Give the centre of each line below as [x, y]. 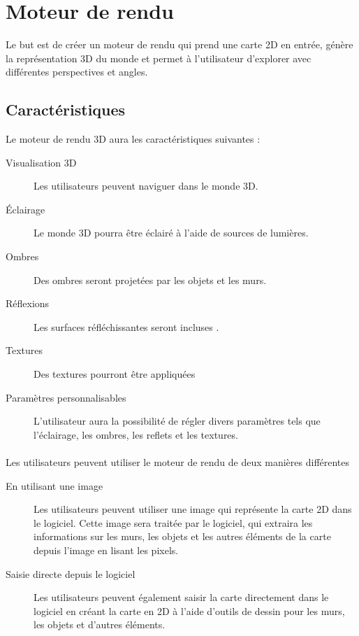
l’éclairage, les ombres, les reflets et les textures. [136, 434]
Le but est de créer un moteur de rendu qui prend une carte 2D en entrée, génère [179, 44]
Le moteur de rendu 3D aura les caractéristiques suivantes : [133, 139]
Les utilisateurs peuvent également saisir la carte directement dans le [181, 597]
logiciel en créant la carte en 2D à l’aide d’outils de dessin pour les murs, [189, 610]
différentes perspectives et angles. [77, 72]
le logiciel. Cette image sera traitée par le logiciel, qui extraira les [173, 522]
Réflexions [28, 303]
